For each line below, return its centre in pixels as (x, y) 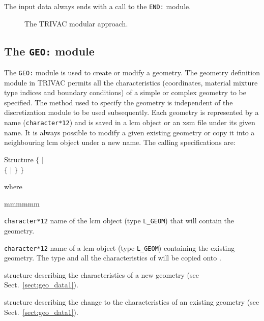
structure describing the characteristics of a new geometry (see (101, 274)
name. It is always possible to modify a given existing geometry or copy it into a (129, 132)
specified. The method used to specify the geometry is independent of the (119, 102)
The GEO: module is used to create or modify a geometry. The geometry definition (132, 72)
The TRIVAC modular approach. (76, 23)
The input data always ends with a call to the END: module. (98, 6)
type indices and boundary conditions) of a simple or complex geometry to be (125, 92)
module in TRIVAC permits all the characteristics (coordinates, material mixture (131, 82)
